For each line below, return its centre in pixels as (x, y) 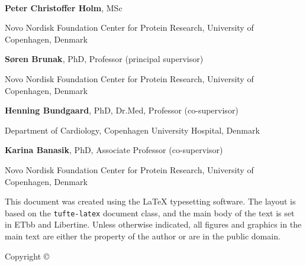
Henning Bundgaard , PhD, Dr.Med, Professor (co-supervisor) (122, 110)
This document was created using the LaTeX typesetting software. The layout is (150, 201)
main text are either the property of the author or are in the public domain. (143, 236)
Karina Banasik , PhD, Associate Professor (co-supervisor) (114, 150)
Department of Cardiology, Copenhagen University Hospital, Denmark (132, 130)
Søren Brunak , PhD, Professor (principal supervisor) (104, 59)
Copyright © (27, 256)
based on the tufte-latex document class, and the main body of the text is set (150, 213)
